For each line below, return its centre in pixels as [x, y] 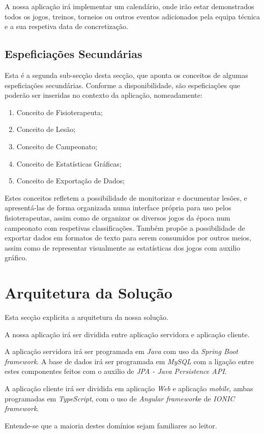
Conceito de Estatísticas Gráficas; [69, 163]
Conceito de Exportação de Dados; [71, 181]
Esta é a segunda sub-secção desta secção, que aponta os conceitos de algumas [126, 75]
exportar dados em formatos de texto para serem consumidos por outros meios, [128, 238]
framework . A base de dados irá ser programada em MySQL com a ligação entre [129, 361]
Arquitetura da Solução [89, 293]
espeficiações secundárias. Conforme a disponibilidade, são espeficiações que [123, 85]
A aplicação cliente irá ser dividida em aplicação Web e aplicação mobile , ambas [129, 388]
